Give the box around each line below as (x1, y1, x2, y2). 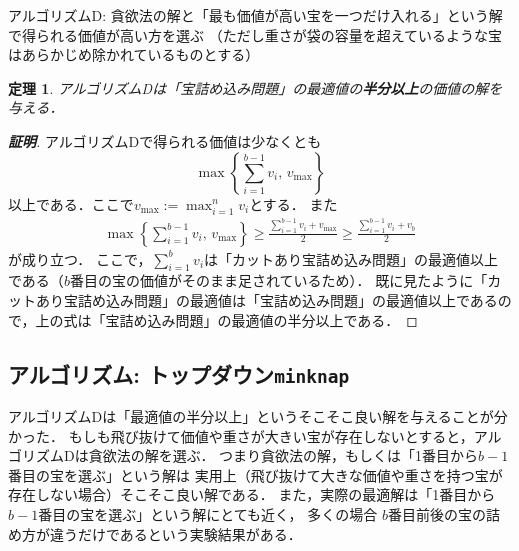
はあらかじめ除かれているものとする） (8, 44, 260, 65)
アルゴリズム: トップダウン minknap (8, 358, 350, 389)
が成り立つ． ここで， (8, 248, 152, 269)
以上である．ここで (8, 193, 134, 214)
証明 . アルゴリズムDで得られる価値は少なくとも (8, 130, 322, 151)
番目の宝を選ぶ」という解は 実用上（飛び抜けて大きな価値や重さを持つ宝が (8, 464, 503, 485)
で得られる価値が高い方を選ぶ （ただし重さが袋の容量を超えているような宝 (8, 24, 502, 45)
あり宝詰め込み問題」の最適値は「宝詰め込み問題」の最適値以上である (35, 289, 498, 310)
